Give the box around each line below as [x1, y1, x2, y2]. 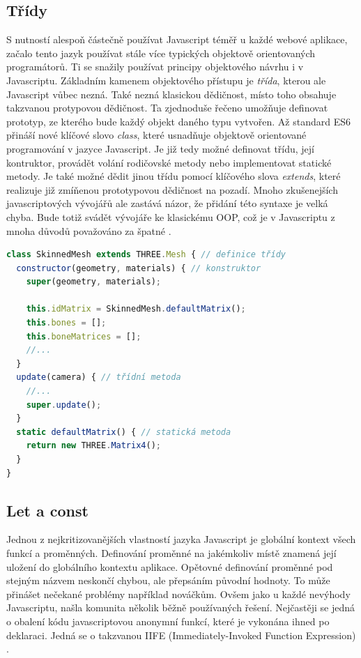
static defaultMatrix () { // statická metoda [16, 427, 231, 437]
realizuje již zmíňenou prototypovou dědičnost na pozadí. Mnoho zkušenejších [6, 182, 338, 197]
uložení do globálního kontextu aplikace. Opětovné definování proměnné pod [6, 559, 333, 574]
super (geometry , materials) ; [26, 277, 161, 287]
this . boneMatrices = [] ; [26, 331, 141, 342]
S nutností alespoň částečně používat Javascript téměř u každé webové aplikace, [6, 32, 348, 47]
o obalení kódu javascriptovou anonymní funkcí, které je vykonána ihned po [6, 613, 330, 628]
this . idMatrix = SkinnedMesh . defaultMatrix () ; [26, 304, 246, 314]
